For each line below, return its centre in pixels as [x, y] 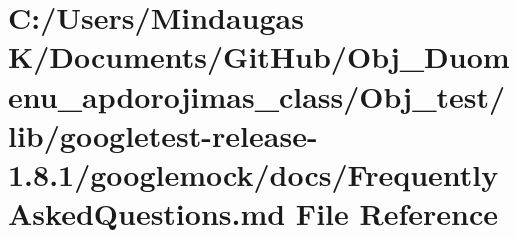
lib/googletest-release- [163, 134]
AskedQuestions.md [147, 213]
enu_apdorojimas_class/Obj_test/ [257, 95]
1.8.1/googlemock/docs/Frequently [253, 173]
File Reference [396, 213]
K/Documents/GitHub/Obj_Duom [259, 56]
